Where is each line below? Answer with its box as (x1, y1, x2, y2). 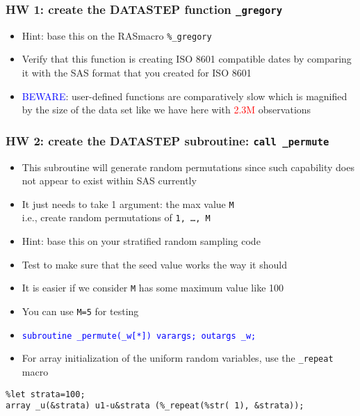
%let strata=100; (6, 389, 85, 399)
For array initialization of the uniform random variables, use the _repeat (22, 351, 334, 365)
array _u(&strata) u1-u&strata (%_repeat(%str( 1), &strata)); (6, 401, 304, 411)
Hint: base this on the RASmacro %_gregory (22, 28, 212, 42)
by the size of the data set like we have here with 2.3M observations (22, 102, 311, 117)
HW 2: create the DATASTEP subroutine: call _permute (6, 131, 329, 149)
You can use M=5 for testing (22, 303, 139, 318)
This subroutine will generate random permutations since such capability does (22, 159, 354, 174)
